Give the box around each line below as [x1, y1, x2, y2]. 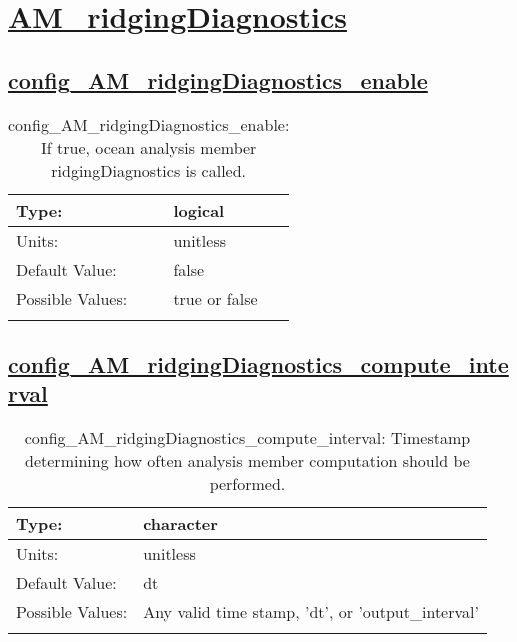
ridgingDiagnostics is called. [51, 158, 247, 182]
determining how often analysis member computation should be [25, 449, 470, 473]
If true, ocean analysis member [41, 135, 257, 159]
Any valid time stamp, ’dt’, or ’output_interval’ [143, 600, 479, 624]
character [143, 512, 218, 536]
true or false [173, 286, 258, 310]
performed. [209, 472, 286, 496]
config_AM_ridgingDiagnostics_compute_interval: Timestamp [24, 426, 471, 450]
